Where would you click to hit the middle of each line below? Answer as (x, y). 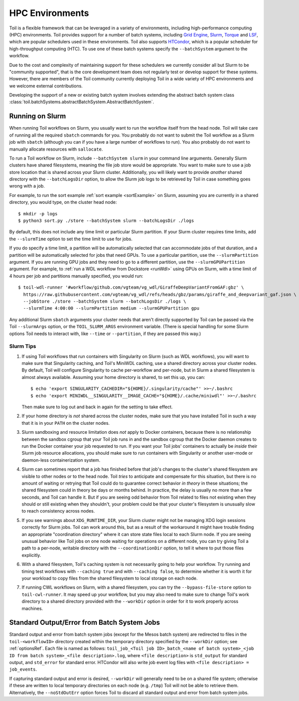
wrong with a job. (27, 186)
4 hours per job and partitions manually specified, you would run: (76, 276)
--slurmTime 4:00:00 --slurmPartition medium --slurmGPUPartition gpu (111, 308)
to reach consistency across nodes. (58, 511)
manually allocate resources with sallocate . (56, 149)
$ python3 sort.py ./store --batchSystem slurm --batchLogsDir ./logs (106, 221)
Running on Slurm (38, 116)
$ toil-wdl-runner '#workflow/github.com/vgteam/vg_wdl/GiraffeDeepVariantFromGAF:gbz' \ (131, 287)
